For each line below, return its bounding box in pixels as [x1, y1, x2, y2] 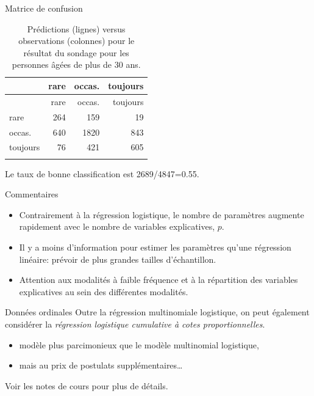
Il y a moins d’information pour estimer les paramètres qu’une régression [19, 241, 291, 254]
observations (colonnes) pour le [18, 34, 135, 47]
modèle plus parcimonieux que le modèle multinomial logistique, [19, 338, 259, 351]
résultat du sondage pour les [23, 46, 129, 59]
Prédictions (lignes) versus [27, 22, 126, 35]
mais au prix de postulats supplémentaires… [19, 359, 183, 372]
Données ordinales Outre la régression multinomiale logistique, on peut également [5, 306, 310, 318]
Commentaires [5, 188, 59, 200]
